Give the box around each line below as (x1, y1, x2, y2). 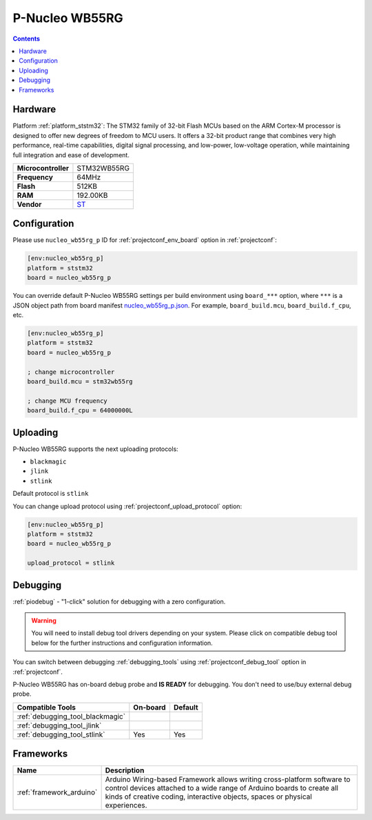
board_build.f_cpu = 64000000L (27, 407, 134, 414)
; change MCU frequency (27, 397, 108, 405)
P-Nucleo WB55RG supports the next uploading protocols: (12, 445, 178, 453)
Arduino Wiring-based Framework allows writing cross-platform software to (105, 774, 351, 784)
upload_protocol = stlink (27, 559, 115, 567)
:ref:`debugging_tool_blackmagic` (17, 711, 126, 721)
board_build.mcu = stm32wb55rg (27, 377, 134, 386)
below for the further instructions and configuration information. (31, 639, 213, 647)
